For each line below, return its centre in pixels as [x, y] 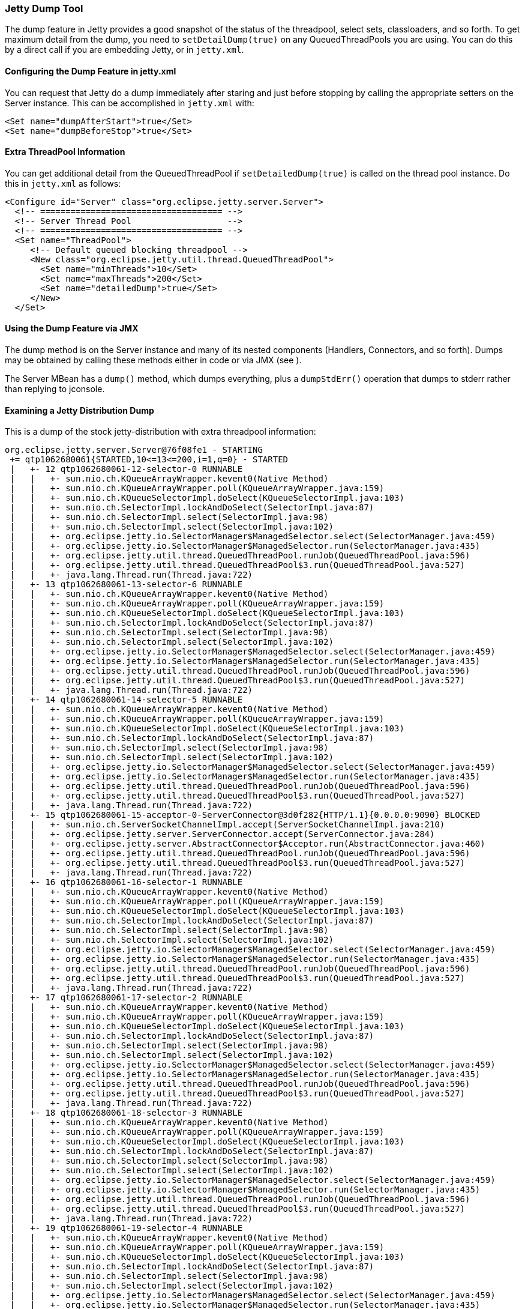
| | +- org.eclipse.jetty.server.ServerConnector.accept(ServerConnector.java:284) [222, 834]
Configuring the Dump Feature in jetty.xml [91, 71]
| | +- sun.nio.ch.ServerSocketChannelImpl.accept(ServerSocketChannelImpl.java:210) [227, 825]
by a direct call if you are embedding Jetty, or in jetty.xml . [124, 50]
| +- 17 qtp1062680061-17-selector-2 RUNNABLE [126, 998]
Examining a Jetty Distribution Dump [79, 410]
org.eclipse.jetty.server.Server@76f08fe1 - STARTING [134, 450]
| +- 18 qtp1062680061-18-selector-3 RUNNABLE [126, 1113]
